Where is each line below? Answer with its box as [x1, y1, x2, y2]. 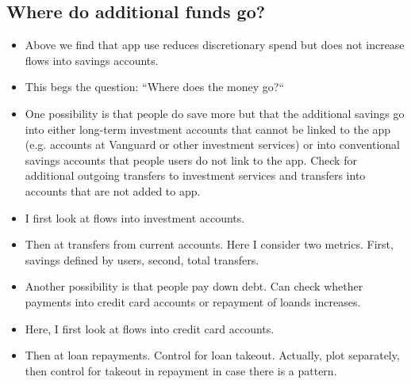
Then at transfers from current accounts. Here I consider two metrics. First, [25, 236, 394, 253]
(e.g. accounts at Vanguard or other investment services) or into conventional [25, 136, 401, 153]
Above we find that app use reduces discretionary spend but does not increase [25, 36, 405, 53]
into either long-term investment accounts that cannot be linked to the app [25, 120, 391, 137]
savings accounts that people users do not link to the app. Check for [25, 151, 357, 168]
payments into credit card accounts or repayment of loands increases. [25, 293, 361, 310]
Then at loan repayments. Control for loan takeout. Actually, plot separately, [25, 347, 400, 363]
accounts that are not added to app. [25, 182, 201, 199]
